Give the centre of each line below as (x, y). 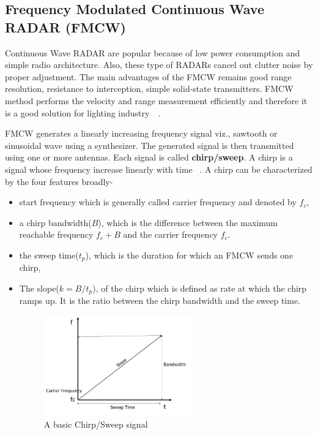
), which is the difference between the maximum (188, 222)
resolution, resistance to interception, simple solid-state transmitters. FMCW (149, 89)
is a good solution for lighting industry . (83, 112)
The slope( (39, 288)
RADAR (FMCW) (65, 27)
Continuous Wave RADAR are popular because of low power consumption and (153, 52)
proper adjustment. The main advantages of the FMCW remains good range (148, 76)
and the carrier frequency (171, 234)
